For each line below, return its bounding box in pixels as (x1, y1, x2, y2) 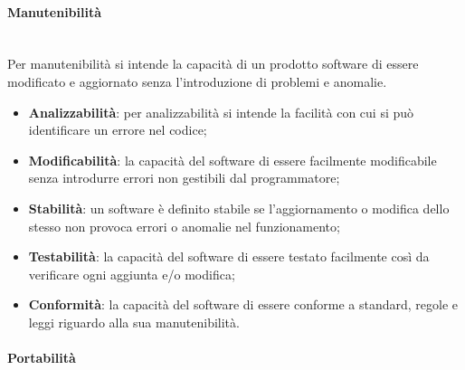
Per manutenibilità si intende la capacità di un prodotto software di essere (7, 54, 419, 73)
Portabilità (7, 348, 76, 367)
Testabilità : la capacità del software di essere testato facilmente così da (28, 247, 430, 266)
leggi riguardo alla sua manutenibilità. (28, 312, 240, 331)
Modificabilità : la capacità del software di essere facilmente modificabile (28, 150, 437, 169)
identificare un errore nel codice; (28, 120, 207, 139)
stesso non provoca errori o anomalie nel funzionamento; (28, 216, 340, 235)
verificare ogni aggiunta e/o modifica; (28, 264, 235, 283)
